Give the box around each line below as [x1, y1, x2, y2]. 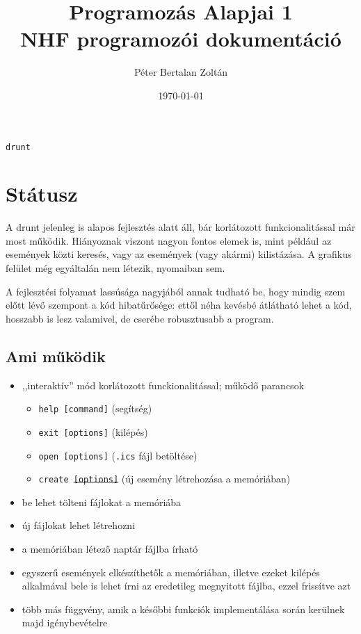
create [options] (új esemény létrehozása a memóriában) [38, 471, 291, 486]
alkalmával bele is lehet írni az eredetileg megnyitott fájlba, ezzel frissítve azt [22, 578, 351, 593]
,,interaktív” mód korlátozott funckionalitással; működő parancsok [22, 377, 305, 392]
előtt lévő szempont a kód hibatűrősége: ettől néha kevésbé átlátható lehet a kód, [6, 298, 352, 312]
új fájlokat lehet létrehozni [22, 518, 136, 533]
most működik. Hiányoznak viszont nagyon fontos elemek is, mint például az [6, 233, 332, 247]
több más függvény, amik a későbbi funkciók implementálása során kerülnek [22, 601, 345, 616]
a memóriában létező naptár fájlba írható [22, 542, 198, 556]
